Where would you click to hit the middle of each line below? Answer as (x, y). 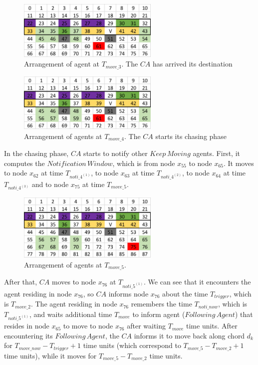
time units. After (212, 326)
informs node (129, 293)
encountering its (28, 335)
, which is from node (144, 163)
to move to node (88, 326)
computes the (24, 163)
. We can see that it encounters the (197, 282)
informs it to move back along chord (189, 335)
